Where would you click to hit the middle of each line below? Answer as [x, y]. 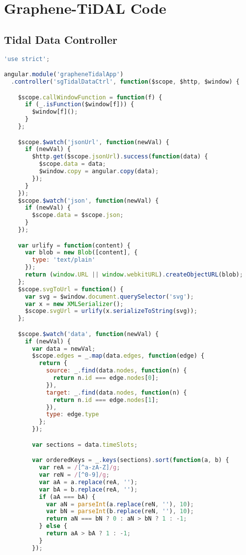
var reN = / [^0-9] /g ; [74, 475]
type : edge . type [72, 415]
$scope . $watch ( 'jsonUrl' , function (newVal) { [94, 142]
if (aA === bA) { [67, 497]
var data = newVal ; [64, 349]
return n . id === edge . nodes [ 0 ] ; [106, 378]
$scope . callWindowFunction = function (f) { [90, 97]
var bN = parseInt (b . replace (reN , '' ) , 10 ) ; [120, 511]
